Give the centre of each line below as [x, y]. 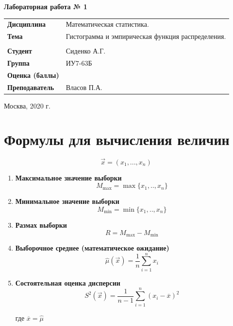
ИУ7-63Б [79, 63]
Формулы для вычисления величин [117, 139]
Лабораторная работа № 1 [46, 6]
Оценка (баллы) [33, 75]
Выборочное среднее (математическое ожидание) [92, 248]
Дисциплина [27, 24]
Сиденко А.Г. [86, 51]
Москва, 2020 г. [27, 105]
